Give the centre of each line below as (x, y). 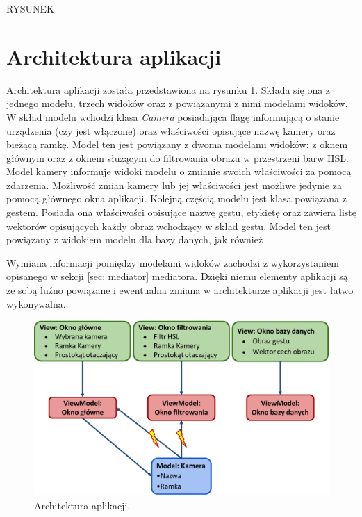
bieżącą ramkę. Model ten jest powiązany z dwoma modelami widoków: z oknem (177, 144)
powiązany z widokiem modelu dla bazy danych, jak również (135, 239)
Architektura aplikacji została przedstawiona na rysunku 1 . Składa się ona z (168, 89)
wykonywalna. (36, 303)
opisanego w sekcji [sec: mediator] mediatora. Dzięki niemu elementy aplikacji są (177, 276)
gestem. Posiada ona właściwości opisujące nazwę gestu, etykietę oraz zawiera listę (181, 212)
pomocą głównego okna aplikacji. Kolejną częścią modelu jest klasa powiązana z (176, 198)
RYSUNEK (30, 8)
